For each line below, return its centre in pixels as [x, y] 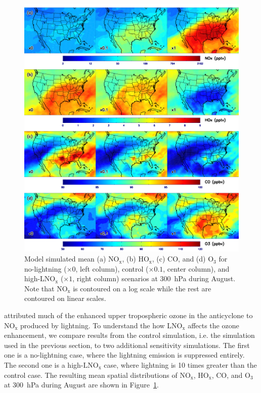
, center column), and [196, 268]
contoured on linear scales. [65, 298]
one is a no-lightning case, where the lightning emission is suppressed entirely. [124, 355]
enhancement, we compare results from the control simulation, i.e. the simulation [129, 335]
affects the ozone [213, 325]
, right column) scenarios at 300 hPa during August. [154, 278]
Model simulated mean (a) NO [72, 259]
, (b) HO [136, 259]
